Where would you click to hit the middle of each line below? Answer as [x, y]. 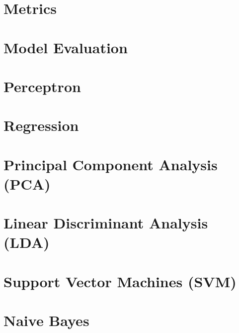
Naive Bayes [46, 320]
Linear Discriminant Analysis [106, 223]
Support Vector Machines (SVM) [120, 281]
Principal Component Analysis [111, 164]
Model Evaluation [66, 47]
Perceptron [42, 86]
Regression [41, 125]
